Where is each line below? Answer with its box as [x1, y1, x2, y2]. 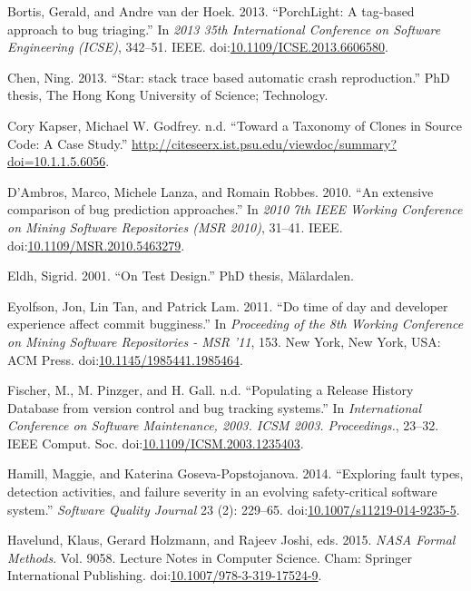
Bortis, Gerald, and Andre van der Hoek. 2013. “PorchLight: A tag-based [7, 2, 415, 20]
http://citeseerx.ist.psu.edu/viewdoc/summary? [131, 133, 397, 153]
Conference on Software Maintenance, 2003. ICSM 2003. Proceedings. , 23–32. [7, 416, 439, 435]
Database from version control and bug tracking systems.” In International [7, 398, 421, 417]
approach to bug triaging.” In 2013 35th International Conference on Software [7, 19, 441, 38]
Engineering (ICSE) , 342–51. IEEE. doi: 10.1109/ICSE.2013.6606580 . [7, 37, 388, 56]
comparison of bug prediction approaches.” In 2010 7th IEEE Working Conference [7, 200, 463, 219]
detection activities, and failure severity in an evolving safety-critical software [7, 482, 437, 501]
